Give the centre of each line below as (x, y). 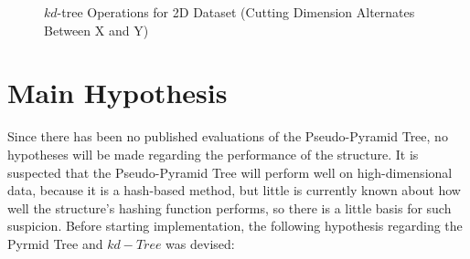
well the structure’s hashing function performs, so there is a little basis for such (230, 207)
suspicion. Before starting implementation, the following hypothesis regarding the (235, 226)
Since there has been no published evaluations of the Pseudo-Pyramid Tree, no (228, 136)
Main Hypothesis (117, 93)
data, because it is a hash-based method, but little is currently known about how (234, 190)
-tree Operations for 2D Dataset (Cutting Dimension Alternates (236, 12)
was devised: (200, 243)
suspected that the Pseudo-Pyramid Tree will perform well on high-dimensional (230, 172)
